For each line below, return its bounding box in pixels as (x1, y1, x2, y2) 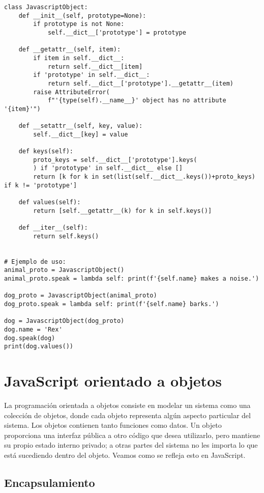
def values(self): (18, 199, 81, 206)
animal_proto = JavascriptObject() (4, 266, 125, 274)
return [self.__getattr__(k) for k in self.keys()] (33, 207, 212, 214)
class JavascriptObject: (4, 4, 88, 11)
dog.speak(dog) (4, 334, 55, 342)
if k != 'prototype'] (4, 181, 77, 189)
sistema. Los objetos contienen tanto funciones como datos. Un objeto (4, 420, 222, 430)
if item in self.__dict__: (33, 54, 125, 62)
